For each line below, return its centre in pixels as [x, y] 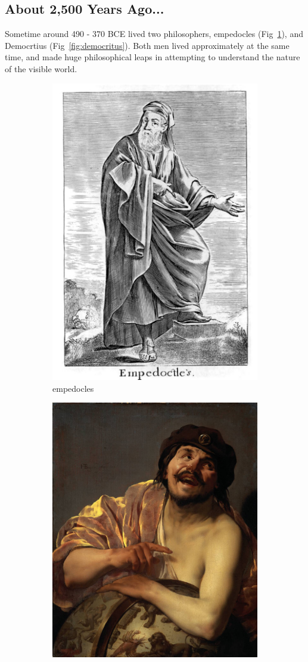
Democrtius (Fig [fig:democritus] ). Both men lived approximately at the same [147, 45]
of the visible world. [41, 68]
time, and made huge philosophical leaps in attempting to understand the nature [153, 57]
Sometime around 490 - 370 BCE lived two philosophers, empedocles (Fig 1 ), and [154, 34]
